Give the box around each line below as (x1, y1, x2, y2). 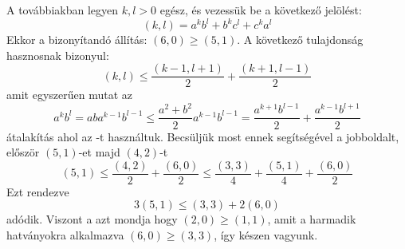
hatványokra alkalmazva (6, 226, 124, 243)
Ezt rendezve (6, 183, 69, 200)
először (6, 144, 40, 160)
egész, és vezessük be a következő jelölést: (159, 2, 362, 18)
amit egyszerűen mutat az (6, 86, 132, 103)
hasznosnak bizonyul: (6, 46, 109, 63)
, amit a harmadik (267, 211, 356, 227)
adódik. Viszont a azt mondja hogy (6, 211, 178, 227)
